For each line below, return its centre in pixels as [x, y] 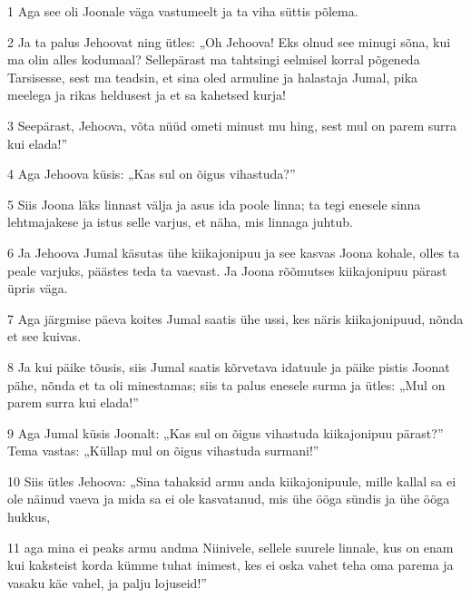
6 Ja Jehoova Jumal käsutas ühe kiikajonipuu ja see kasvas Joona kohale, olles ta [234, 252]
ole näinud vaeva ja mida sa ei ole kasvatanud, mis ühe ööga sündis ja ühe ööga [229, 499]
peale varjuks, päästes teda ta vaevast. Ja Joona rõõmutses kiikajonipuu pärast [227, 270]
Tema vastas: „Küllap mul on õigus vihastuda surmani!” [163, 451]
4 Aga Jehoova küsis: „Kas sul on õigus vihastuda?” [152, 174]
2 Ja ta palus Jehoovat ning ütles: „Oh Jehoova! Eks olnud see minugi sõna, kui [229, 41]
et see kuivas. [44, 336]
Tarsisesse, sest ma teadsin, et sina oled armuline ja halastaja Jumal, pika [213, 77]
